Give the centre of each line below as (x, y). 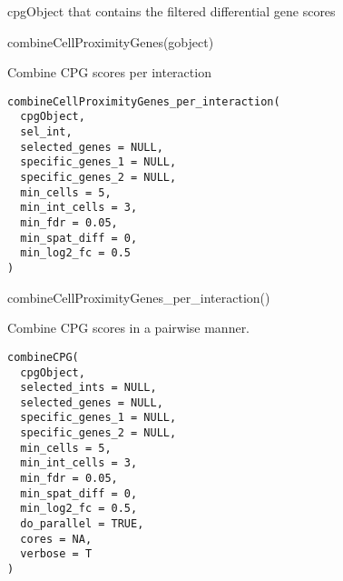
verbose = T (56, 554)
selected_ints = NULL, (88, 388)
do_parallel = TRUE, (82, 524)
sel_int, (46, 132)
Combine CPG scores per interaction (109, 72)
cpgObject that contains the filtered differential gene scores (171, 11)
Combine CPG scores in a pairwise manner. (129, 328)
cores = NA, (56, 539)
